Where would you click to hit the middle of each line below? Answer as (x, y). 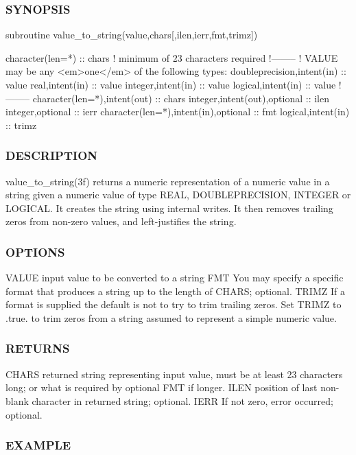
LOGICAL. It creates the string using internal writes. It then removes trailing (169, 208)
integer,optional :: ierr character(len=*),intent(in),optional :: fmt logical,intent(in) (178, 112)
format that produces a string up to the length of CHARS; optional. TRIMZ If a (175, 291)
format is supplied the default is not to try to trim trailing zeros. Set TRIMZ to (174, 304)
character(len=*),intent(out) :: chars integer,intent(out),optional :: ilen (181, 98)
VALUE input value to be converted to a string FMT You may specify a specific (175, 278)
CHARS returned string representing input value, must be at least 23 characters (174, 374)
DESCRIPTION (52, 155)
